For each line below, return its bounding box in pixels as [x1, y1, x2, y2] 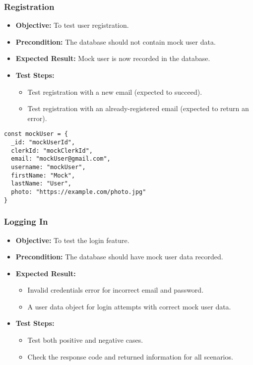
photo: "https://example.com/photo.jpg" [11, 188, 146, 195]
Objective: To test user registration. [15, 20, 129, 30]
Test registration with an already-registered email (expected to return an [27, 103, 249, 114]
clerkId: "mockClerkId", [11, 147, 93, 154]
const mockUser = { [4, 130, 68, 138]
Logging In [4, 215, 48, 228]
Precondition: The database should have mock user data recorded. [15, 251, 223, 262]
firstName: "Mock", [11, 172, 75, 179]
